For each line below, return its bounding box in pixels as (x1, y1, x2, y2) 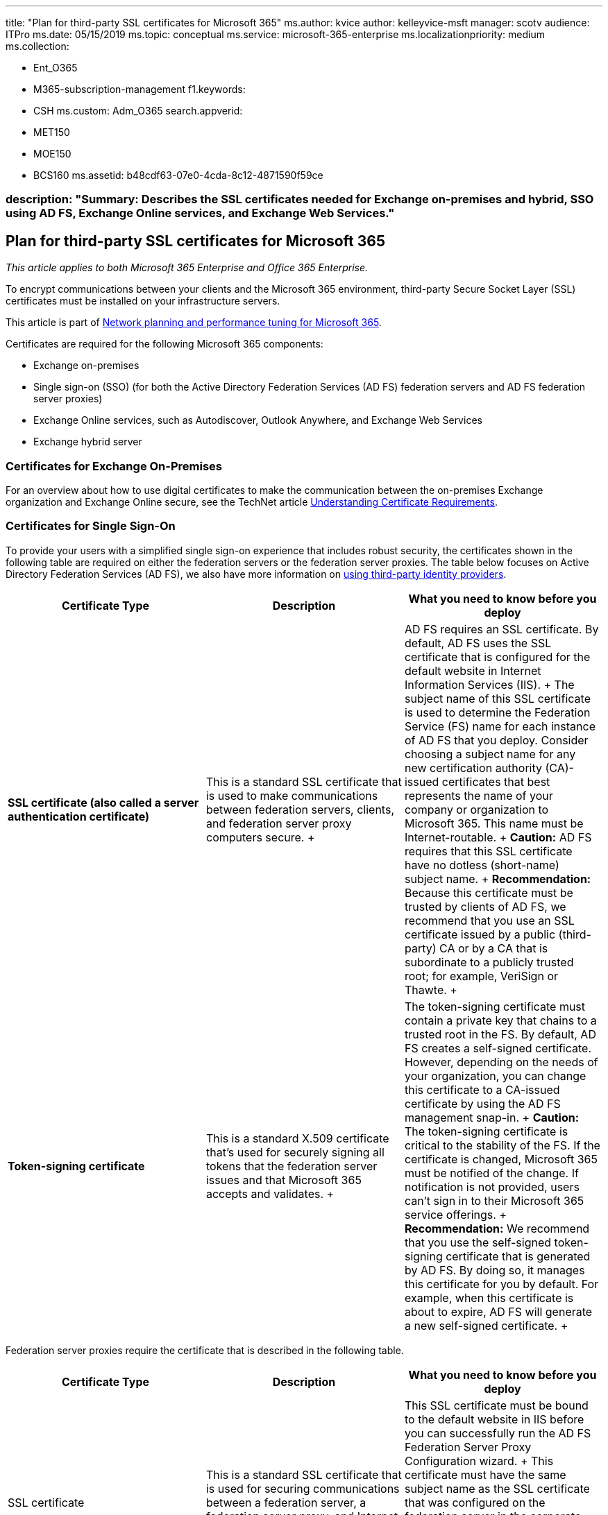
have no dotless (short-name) (404, 857, 559, 872)
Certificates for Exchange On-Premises (6, 459, 222, 473)
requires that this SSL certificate (404, 844, 573, 858)
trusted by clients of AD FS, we (404, 899, 566, 914)
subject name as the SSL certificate (404, 1481, 590, 1496)
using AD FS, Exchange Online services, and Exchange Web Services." (6, 206, 395, 221)
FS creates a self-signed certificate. (404, 1041, 592, 1055)
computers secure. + (205, 830, 315, 844)
